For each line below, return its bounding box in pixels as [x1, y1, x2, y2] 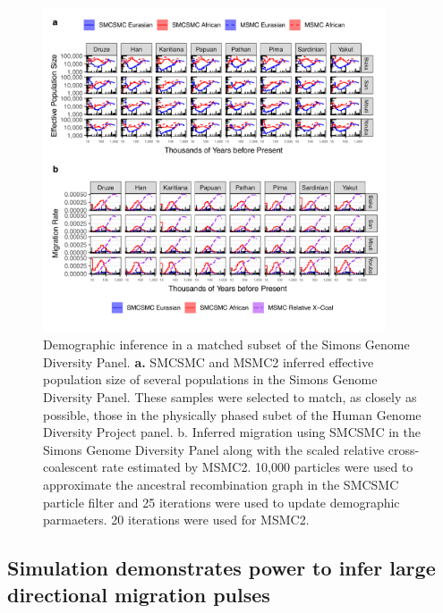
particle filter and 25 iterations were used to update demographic [43, 492, 400, 511]
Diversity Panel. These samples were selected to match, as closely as [43, 388, 417, 407]
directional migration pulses [7, 580, 270, 608]
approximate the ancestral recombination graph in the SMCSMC [43, 475, 399, 494]
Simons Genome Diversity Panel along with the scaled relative [43, 440, 385, 458]
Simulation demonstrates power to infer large [7, 554, 436, 582]
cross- [388, 440, 420, 458]
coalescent [43, 458, 98, 476]
